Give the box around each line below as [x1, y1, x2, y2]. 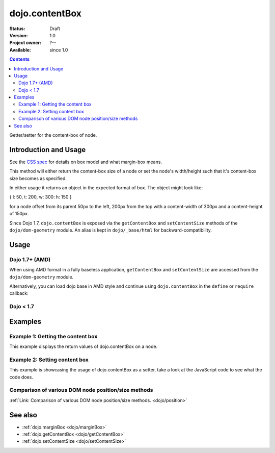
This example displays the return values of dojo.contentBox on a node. [9, 343, 158, 349]
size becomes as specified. [9, 175, 67, 181]
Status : [9, 26, 25, 32]
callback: [9, 290, 29, 296]
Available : [9, 46, 32, 53]
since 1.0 [49, 46, 68, 53]
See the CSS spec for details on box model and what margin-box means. [9, 159, 162, 165]
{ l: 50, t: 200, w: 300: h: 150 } [9, 194, 72, 200]
